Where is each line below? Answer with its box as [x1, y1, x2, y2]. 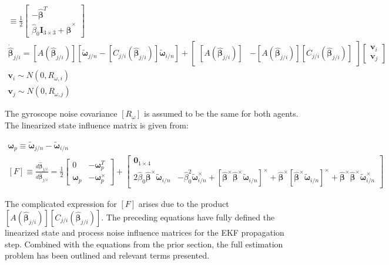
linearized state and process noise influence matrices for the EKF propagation [5, 226, 284, 238]
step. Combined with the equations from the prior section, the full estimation [5, 237, 283, 250]
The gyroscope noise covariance [5, 107, 118, 120]
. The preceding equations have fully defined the [101, 210, 275, 223]
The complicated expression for [5, 198, 117, 210]
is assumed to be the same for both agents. [144, 107, 299, 120]
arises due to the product [138, 198, 229, 210]
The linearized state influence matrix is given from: [5, 119, 189, 131]
